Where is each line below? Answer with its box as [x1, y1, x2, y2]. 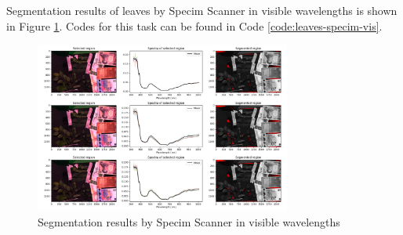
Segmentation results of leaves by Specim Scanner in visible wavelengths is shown [6, 2, 398, 18]
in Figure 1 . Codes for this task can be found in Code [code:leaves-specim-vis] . [6, 17, 383, 34]
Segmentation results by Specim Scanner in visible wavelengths [38, 213, 340, 230]
